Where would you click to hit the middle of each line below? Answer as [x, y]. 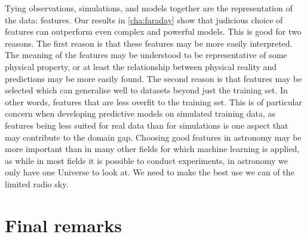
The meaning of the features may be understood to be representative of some [146, 55]
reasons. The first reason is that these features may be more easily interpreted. [149, 43]
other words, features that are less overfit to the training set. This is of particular [153, 101]
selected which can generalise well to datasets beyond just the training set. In [146, 90]
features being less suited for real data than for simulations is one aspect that [147, 125]
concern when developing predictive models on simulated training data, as [140, 113]
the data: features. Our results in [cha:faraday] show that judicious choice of [144, 19]
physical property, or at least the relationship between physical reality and [141, 66]
